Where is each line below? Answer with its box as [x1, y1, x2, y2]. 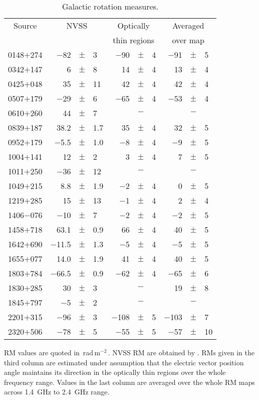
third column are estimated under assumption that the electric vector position [4, 357, 244, 367]
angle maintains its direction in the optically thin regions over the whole [4, 367, 226, 377]
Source [14, 20, 37, 31]
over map [172, 34, 204, 46]
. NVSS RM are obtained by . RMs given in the [108, 347, 254, 357]
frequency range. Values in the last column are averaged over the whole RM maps [4, 376, 255, 387]
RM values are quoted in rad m [4, 347, 101, 357]
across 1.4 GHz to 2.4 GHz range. [4, 386, 110, 397]
